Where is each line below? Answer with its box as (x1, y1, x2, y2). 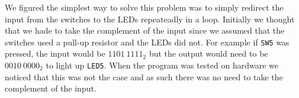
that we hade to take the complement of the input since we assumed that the (5, 24, 285, 37)
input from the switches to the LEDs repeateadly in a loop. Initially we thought (5, 12, 295, 25)
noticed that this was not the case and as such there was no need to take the (5, 70, 283, 83)
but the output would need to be (149, 47, 268, 60)
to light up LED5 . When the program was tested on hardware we (46, 59, 278, 71)
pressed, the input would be (5, 47, 105, 60)
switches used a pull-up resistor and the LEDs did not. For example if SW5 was (5, 35, 290, 48)
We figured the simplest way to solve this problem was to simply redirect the (5, 1, 284, 13)
